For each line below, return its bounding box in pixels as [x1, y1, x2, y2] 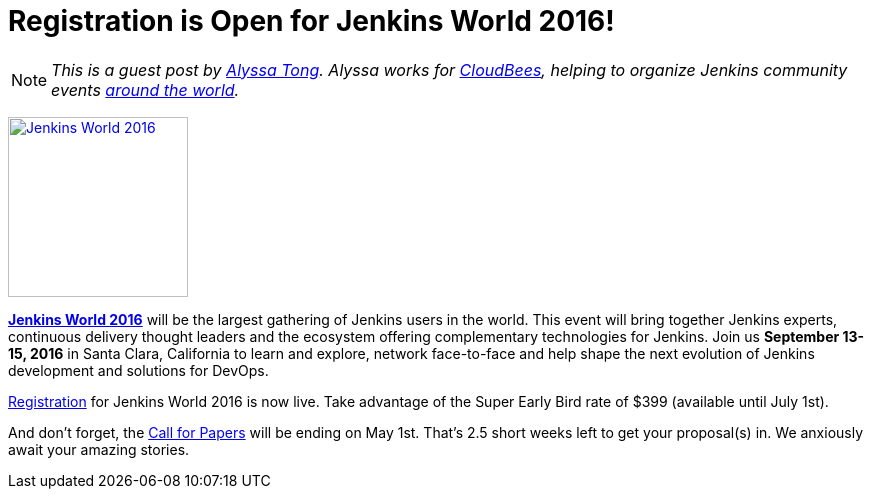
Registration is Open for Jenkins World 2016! [8, 4, 615, 38]
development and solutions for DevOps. [8, 361, 269, 379]
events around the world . [51, 79, 240, 100]
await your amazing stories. [8, 440, 190, 458]
